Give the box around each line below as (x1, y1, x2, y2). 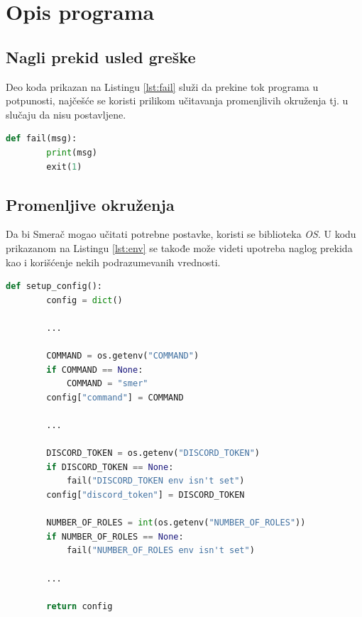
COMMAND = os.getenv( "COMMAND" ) (46, 351, 199, 361)
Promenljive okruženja (6, 193, 175, 215)
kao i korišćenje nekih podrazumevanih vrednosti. (6, 254, 221, 269)
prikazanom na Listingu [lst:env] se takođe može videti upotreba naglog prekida (6, 240, 353, 255)
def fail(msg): (6, 133, 77, 144)
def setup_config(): (6, 281, 103, 292)
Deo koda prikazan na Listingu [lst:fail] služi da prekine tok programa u (6, 79, 319, 94)
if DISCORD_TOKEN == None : (46, 462, 174, 472)
